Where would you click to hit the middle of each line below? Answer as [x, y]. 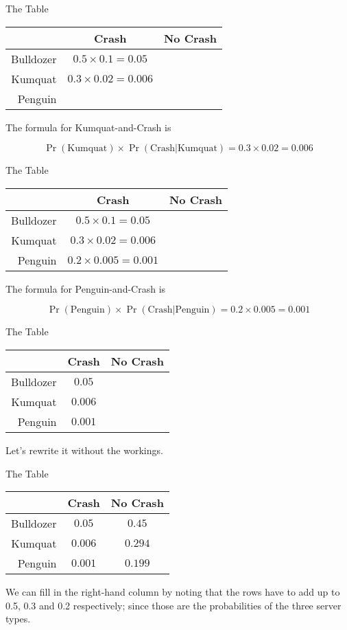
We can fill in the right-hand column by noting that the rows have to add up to [173, 592]
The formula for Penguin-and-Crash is [86, 288]
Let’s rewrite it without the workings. [84, 450]
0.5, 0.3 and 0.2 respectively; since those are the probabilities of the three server [173, 605]
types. [18, 619]
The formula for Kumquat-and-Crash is [88, 127]
